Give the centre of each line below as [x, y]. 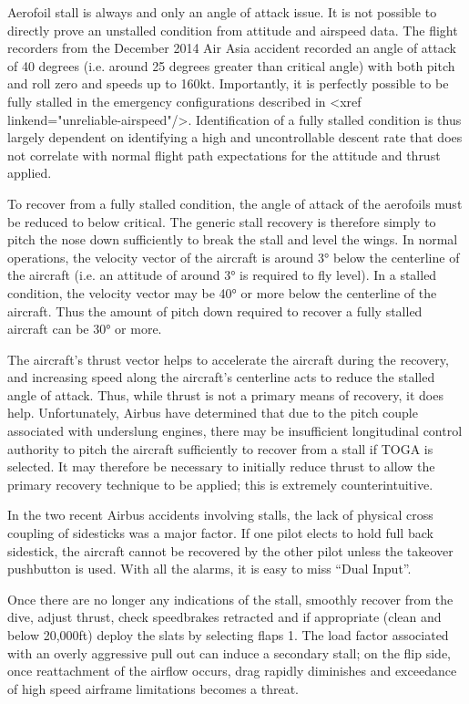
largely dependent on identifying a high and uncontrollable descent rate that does [235, 137]
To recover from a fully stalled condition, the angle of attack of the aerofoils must [235, 203]
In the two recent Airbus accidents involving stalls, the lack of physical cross [220, 515]
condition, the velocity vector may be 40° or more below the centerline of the [222, 292]
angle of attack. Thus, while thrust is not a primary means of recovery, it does [225, 394]
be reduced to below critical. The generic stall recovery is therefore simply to [222, 221]
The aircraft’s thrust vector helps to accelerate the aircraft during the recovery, [228, 359]
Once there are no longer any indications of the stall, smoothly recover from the [230, 599]
